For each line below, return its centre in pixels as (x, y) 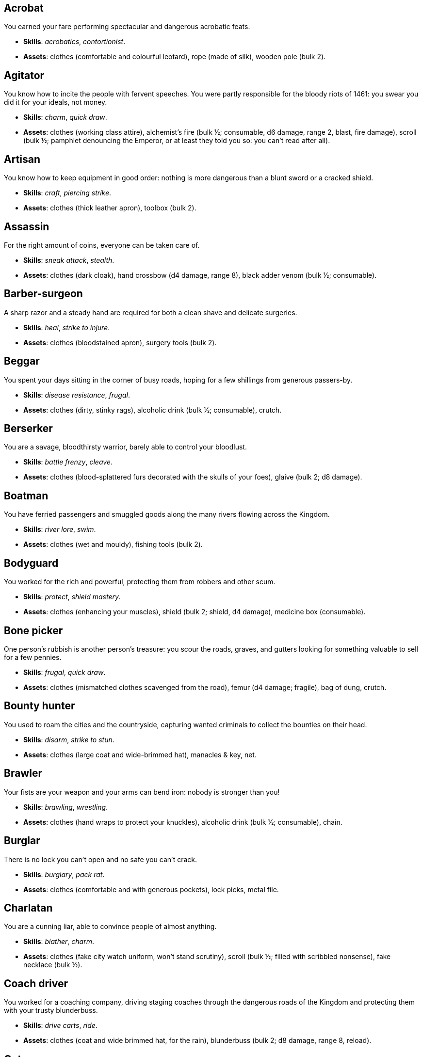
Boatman (26, 496)
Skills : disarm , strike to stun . (69, 739)
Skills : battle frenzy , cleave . (68, 462)
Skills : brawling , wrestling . (66, 807)
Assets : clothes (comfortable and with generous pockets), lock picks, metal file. (151, 889)
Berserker (28, 429)
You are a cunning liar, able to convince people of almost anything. (110, 927)
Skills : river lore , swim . (60, 529)
